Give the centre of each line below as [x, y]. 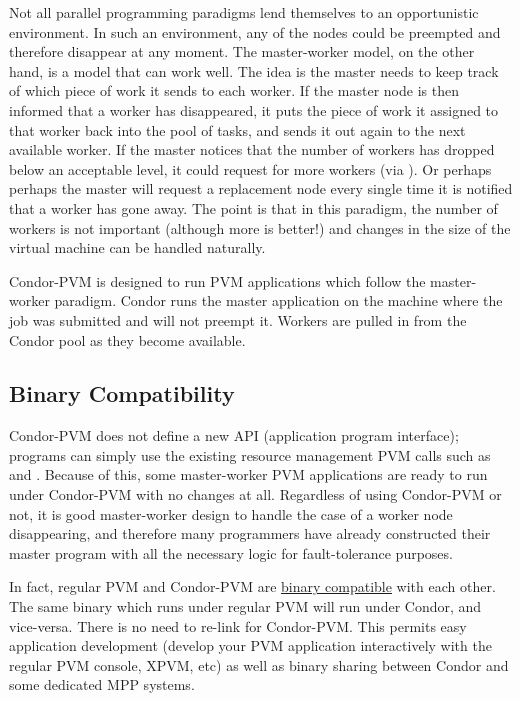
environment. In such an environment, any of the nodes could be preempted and [255, 31]
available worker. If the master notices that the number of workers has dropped [252, 149]
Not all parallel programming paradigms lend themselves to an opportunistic [244, 12]
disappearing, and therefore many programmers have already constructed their [250, 533]
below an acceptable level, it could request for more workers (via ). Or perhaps [250, 168]
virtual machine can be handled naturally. [137, 247]
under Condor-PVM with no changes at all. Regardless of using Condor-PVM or [255, 494]
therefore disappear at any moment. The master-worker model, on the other [242, 51]
